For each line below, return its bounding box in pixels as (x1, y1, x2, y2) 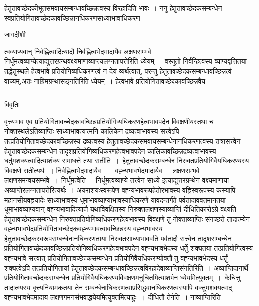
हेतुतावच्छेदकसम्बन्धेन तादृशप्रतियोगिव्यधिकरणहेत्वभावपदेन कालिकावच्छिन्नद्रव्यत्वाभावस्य (4, 145, 216, 156)
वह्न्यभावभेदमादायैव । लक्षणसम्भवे (115, 165, 200, 175)
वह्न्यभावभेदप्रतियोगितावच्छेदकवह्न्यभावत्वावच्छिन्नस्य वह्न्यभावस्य (4, 223, 163, 234)
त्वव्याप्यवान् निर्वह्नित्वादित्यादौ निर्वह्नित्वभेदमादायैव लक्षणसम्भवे (4, 46, 151, 56)
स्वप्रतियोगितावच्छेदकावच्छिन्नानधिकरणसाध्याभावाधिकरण (4, 12, 140, 23)
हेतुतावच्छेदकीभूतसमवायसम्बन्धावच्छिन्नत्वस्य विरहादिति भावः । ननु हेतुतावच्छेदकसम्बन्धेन (4, 3, 222, 13)
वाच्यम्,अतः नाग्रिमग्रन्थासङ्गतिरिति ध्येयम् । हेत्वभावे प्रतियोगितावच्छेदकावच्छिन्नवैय (4, 75, 206, 86)
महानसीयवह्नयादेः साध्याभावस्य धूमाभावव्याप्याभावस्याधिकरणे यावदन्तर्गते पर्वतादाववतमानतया (4, 194, 226, 204)
